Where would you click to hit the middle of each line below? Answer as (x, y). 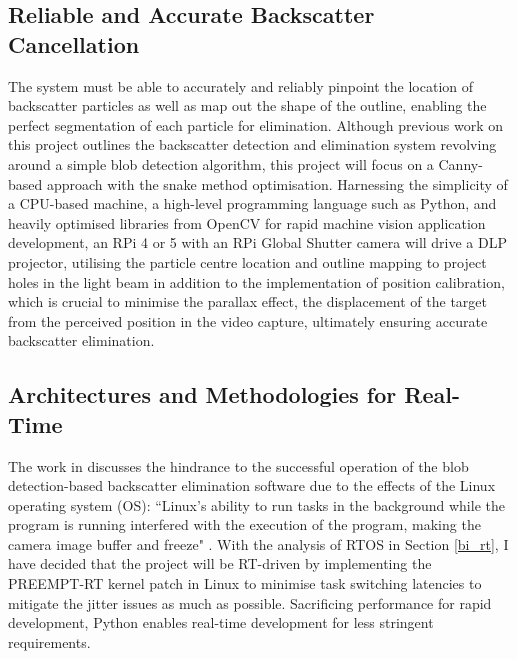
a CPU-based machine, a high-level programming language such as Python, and (252, 203)
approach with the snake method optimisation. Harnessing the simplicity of (277, 183)
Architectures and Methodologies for (202, 394)
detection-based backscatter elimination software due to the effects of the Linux (252, 485)
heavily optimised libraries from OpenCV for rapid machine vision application (247, 222)
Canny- (460, 163)
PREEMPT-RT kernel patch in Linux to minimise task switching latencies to (245, 583)
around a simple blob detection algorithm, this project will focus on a (221, 163)
